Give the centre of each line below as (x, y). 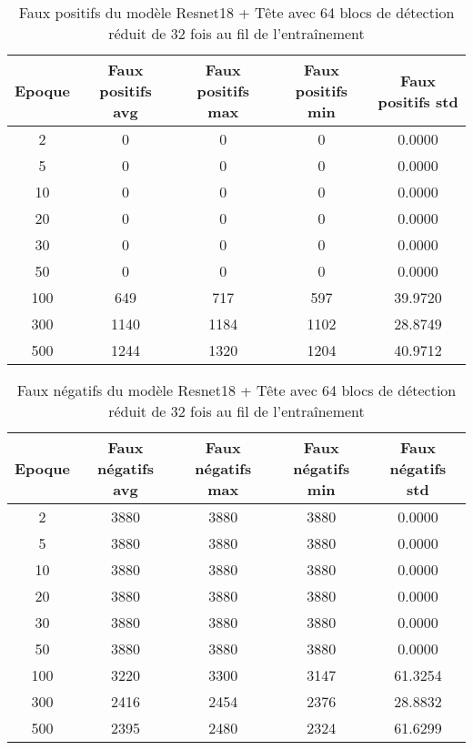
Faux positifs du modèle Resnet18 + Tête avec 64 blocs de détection (236, 12)
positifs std (418, 101)
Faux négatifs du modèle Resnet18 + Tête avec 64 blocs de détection (236, 390)
